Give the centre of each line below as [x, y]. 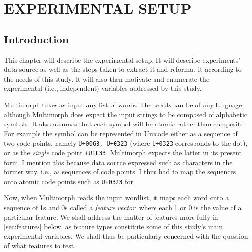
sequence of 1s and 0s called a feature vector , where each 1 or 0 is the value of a [123, 207]
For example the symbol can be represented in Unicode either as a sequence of [121, 133]
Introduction [37, 39]
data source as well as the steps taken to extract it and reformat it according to [123, 69]
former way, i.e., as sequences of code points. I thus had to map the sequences [120, 172]
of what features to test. [40, 245]
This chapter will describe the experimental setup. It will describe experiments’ [122, 59]
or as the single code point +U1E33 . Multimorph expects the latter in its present [123, 152]
